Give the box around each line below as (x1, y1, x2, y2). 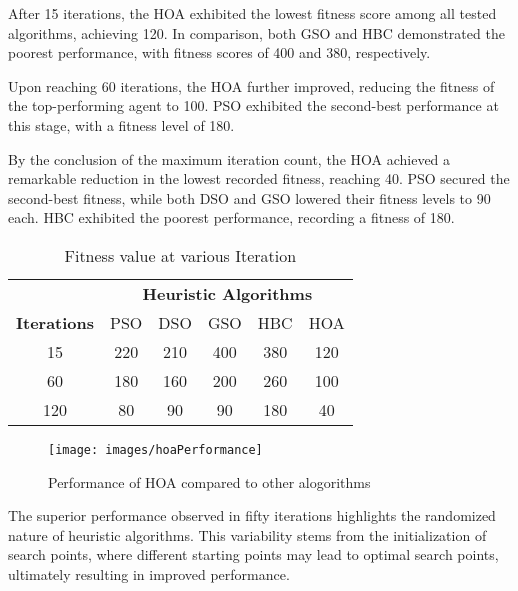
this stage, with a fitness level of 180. (8, 114, 235, 135)
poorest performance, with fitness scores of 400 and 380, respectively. (8, 42, 431, 63)
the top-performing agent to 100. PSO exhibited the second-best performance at (8, 95, 499, 116)
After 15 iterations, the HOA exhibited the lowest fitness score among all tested (8, 3, 497, 23)
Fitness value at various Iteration (64, 243, 297, 267)
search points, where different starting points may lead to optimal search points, (8, 544, 499, 565)
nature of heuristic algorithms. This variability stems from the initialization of (8, 524, 487, 545)
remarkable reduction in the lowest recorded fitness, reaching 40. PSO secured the (8, 168, 510, 189)
